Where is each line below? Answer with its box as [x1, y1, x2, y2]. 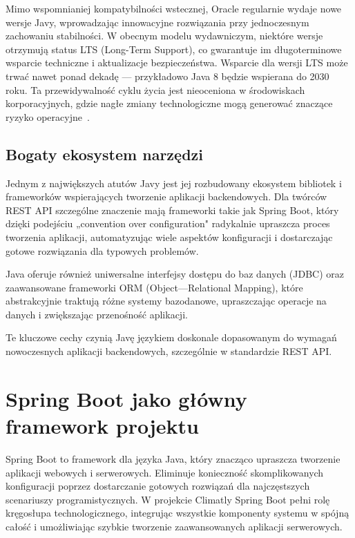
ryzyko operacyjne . [6, 109, 90, 124]
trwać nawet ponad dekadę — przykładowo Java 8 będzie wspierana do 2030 [6, 68, 329, 83]
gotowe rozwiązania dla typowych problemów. [6, 243, 199, 258]
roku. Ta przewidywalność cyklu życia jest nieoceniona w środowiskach [6, 82, 305, 97]
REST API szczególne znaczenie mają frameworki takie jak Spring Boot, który [6, 202, 339, 217]
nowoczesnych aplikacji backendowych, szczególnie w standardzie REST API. [6, 344, 332, 358]
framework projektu [6, 412, 199, 440]
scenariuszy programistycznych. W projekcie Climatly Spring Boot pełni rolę [6, 492, 330, 506]
